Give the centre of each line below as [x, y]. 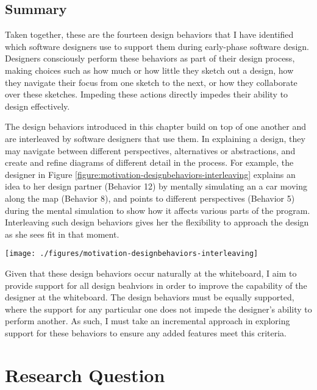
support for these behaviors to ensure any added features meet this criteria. [146, 332]
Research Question [85, 374]
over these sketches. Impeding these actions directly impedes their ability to [147, 94]
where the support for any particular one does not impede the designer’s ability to [158, 309]
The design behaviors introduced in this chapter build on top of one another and [155, 126]
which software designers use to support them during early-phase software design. [157, 46]
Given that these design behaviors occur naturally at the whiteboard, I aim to [151, 273]
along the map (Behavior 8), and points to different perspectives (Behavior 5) [150, 198]
